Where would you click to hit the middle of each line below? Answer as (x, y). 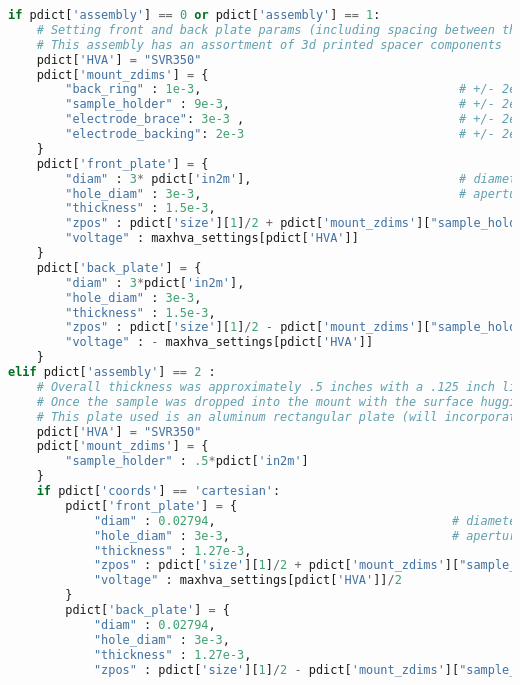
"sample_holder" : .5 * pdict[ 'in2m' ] (187, 461)
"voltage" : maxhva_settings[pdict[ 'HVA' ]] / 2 (247, 580)
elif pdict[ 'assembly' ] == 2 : (112, 372)
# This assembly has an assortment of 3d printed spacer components (269, 44)
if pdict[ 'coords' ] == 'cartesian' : (158, 491)
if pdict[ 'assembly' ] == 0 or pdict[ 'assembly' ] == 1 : (194, 15)
